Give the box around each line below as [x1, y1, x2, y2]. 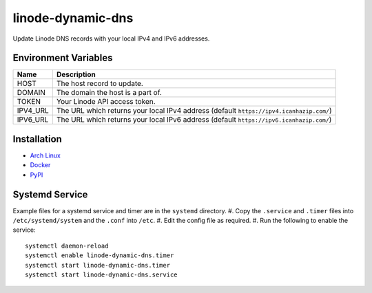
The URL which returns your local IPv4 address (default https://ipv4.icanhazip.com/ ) [56, 106, 332, 116]
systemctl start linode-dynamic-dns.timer [25, 261, 171, 269]
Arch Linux [30, 151, 61, 160]
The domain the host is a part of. [56, 88, 162, 98]
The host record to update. [56, 79, 144, 89]
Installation [12, 133, 62, 144]
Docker [30, 161, 51, 169]
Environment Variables [12, 52, 113, 64]
